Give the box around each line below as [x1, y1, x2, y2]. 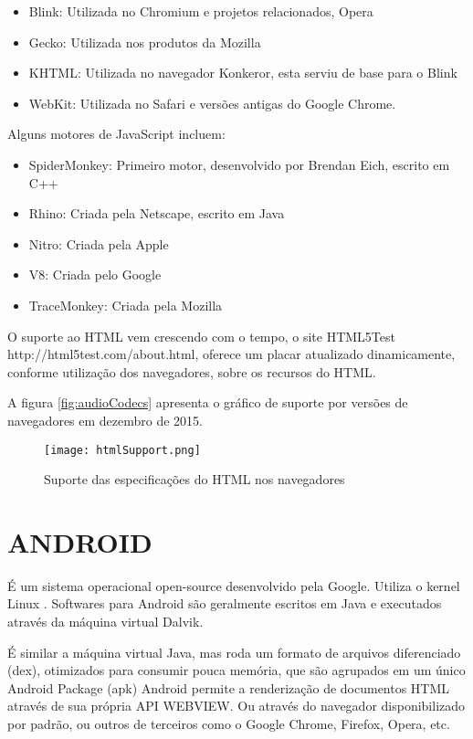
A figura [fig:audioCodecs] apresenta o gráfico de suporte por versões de [7, 393, 408, 412]
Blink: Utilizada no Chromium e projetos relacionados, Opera [28, 2, 373, 20]
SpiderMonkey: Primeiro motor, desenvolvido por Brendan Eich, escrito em [28, 154, 450, 174]
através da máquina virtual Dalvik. [7, 612, 204, 631]
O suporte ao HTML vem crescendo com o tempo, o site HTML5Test [7, 326, 395, 345]
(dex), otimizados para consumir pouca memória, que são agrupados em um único [7, 660, 466, 680]
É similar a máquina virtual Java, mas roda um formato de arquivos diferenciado [7, 642, 461, 661]
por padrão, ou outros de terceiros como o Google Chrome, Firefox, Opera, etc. [7, 714, 450, 734]
